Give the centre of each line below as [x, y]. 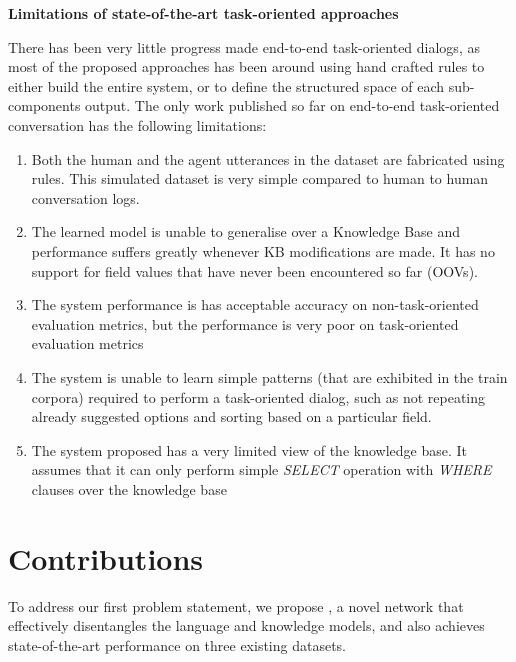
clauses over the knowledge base [129, 488]
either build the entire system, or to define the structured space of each [226, 85]
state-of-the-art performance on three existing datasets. [177, 644]
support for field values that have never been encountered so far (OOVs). [254, 270]
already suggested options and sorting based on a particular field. [231, 416]
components [44, 105]
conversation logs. [85, 197]
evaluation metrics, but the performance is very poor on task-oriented [245, 323]
